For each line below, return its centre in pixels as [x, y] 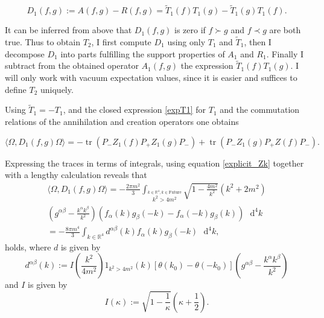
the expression [207, 65]
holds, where [28, 246]
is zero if [190, 30]
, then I [258, 42]
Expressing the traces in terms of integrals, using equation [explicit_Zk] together [154, 163]
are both [285, 30]
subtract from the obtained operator [72, 65]
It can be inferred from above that [68, 30]
